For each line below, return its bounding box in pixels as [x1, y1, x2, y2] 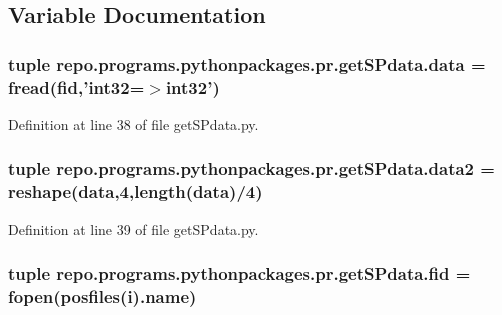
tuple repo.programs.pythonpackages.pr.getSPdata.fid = [8, 261, 471, 286]
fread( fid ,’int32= [8, 74, 145, 99]
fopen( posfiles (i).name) [8, 284, 197, 309]
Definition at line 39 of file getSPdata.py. [8, 218, 259, 239]
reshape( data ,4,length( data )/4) [8, 179, 263, 204]
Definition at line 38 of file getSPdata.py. [8, 113, 259, 134]
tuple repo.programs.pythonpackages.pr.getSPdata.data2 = [8, 156, 495, 181]
